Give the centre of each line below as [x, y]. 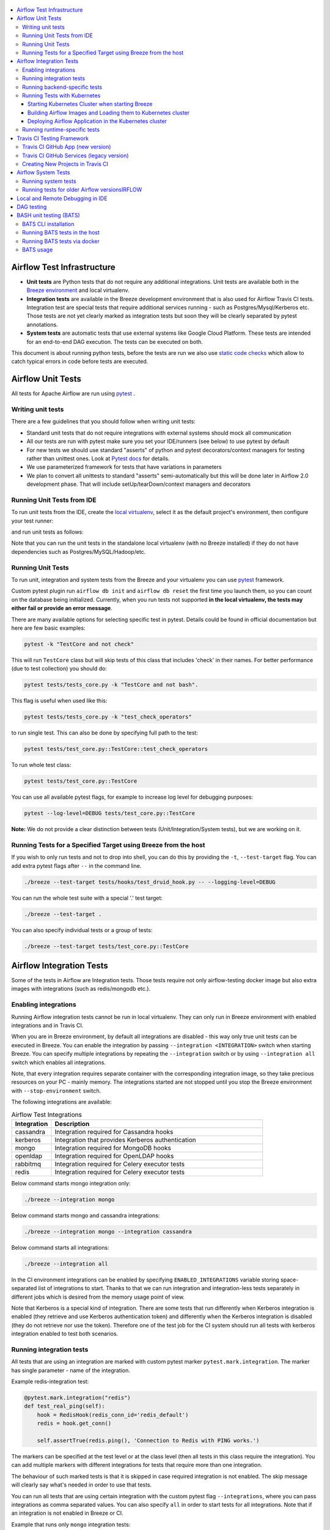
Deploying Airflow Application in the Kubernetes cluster [97, 121]
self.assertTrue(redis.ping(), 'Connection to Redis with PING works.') [148, 1441]
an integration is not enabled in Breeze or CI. [67, 1513]
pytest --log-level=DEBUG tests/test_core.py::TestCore [110, 813]
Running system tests [49, 181]
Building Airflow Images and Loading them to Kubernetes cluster [109, 113]
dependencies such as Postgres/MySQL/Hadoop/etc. [79, 551]
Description [72, 1124]
